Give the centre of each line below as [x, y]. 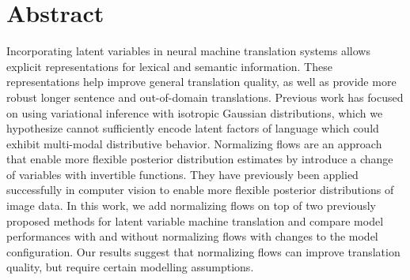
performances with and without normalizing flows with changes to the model [192, 236]
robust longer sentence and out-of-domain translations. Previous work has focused [205, 97]
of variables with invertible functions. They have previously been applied [182, 174]
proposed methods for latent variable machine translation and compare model [195, 220]
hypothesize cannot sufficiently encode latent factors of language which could [193, 128]
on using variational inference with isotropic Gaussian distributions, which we [195, 112]
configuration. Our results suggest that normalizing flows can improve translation [203, 251]
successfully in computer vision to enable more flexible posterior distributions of [200, 190]
